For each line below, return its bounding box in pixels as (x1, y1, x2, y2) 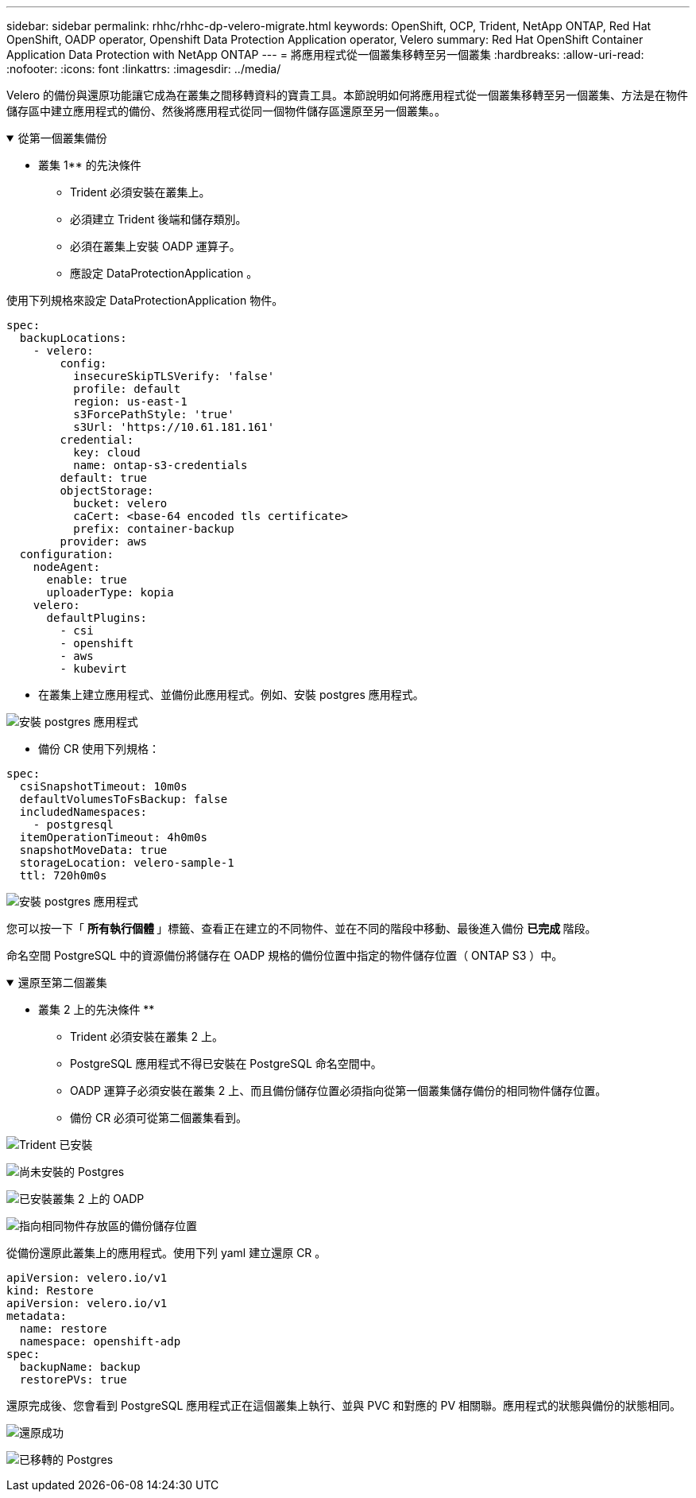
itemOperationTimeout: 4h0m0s (19, 831, 207, 844)
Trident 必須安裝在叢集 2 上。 (70, 1030, 223, 1043)
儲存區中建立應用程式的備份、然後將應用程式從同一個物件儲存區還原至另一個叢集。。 (6, 104, 446, 118)
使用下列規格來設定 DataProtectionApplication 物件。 (6, 293, 284, 307)
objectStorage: (60, 484, 154, 497)
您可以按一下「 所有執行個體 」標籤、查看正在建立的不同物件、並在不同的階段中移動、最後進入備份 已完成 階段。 (6, 922, 597, 935)
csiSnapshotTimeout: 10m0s (19, 780, 188, 793)
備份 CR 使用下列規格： (38, 742, 160, 755)
